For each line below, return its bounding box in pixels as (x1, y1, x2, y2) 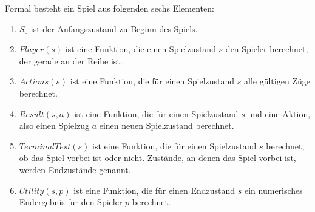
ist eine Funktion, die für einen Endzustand (73, 183, 235, 196)
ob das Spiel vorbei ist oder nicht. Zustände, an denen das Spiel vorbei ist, (19, 151, 296, 164)
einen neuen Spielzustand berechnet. (99, 119, 234, 132)
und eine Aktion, (248, 107, 311, 120)
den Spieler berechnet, (225, 43, 308, 55)
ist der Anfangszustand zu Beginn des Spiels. (30, 22, 198, 35)
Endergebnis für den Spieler (19, 196, 123, 208)
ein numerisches (244, 183, 303, 196)
